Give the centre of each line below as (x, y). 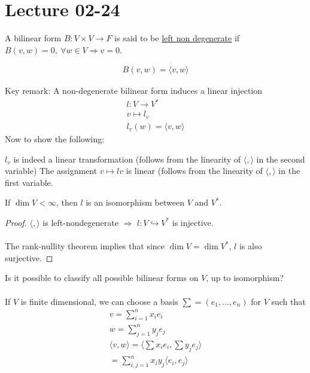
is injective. (193, 222)
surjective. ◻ (29, 257)
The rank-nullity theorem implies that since (85, 246)
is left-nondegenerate (80, 222)
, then (67, 202)
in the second (281, 159)
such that (288, 301)
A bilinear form (33, 38)
